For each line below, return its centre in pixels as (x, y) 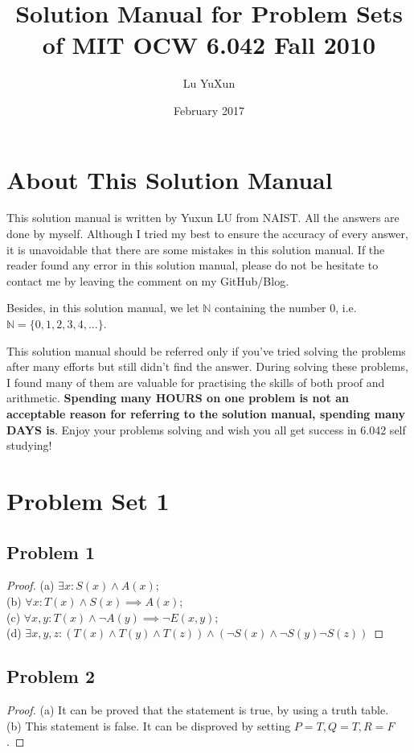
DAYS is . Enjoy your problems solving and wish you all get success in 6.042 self (206, 429)
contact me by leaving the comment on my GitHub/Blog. (148, 280)
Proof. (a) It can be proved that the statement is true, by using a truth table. (198, 709)
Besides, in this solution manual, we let (103, 308)
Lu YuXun (209, 83)
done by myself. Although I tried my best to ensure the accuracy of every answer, (207, 234)
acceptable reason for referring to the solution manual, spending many (206, 413)
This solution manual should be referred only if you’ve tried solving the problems (206, 350)
